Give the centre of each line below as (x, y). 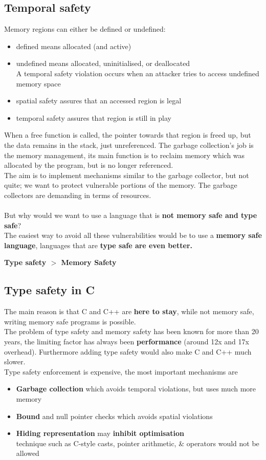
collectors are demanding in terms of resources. (78, 195)
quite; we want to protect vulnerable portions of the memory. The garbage (121, 185)
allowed (28, 453)
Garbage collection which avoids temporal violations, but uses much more (136, 389)
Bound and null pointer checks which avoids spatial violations (114, 416)
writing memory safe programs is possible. (70, 321)
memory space (38, 83)
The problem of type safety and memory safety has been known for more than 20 (131, 331)
